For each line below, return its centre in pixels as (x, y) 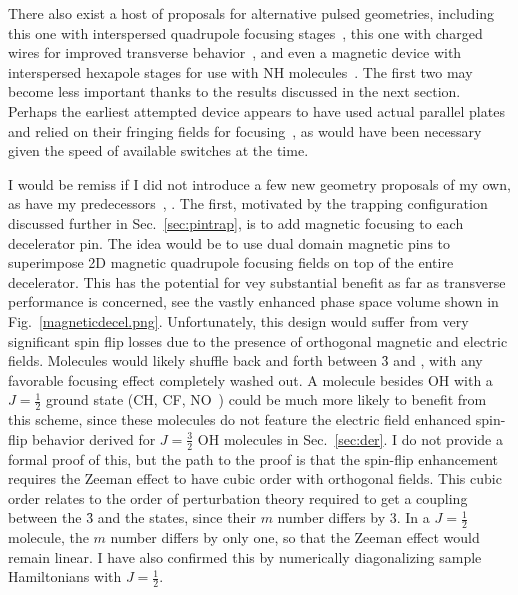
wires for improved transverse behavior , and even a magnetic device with (235, 52)
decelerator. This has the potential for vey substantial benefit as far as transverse (257, 281)
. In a (413, 517)
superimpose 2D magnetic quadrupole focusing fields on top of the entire (231, 262)
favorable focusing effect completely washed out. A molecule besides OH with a (250, 379)
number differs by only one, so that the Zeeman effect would (295, 537)
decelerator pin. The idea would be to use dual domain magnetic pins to (229, 242)
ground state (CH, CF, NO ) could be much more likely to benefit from (266, 399)
